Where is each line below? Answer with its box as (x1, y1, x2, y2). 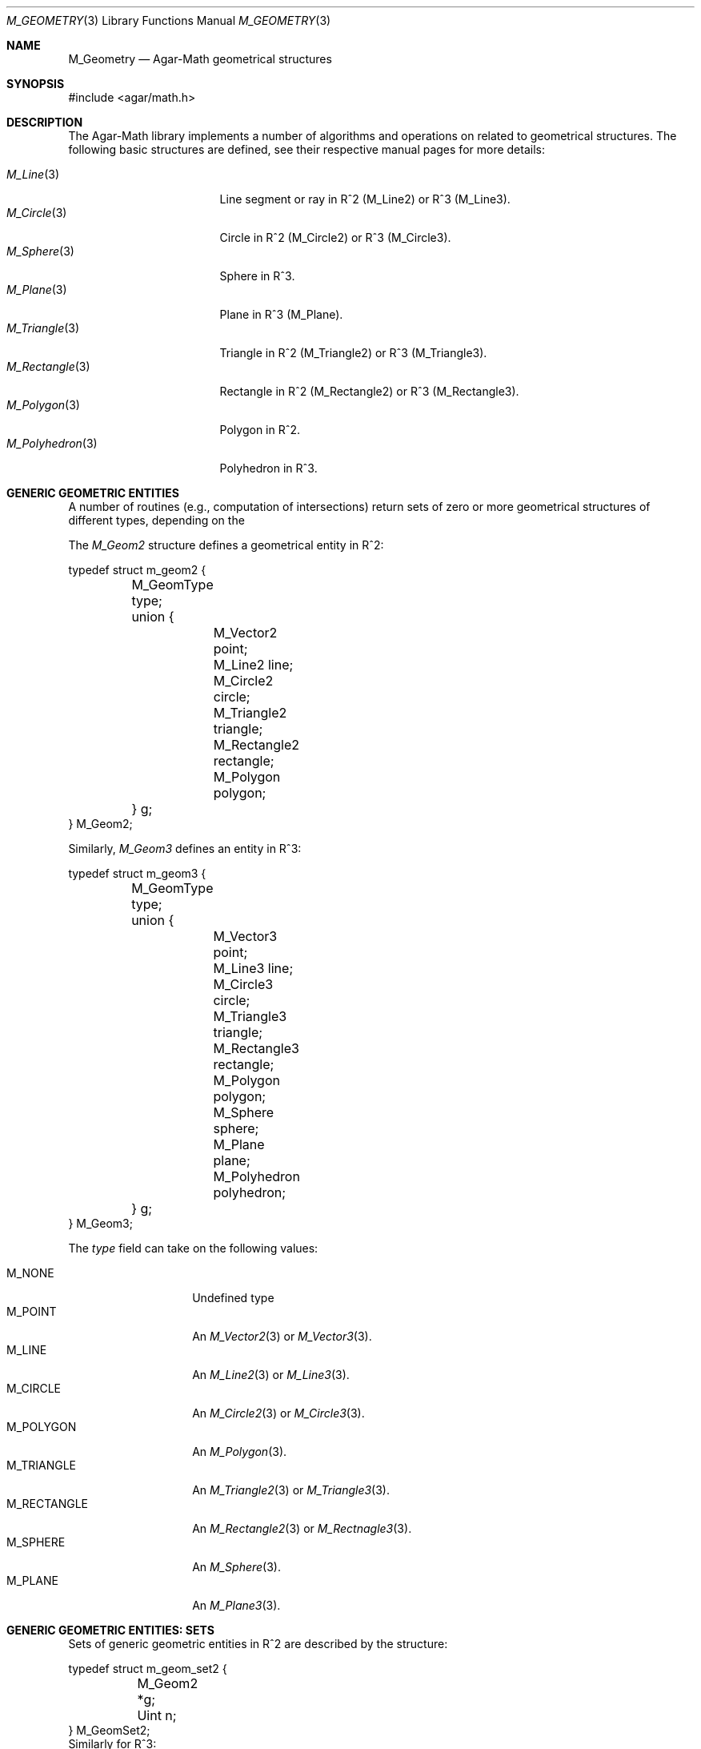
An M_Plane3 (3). (192, 1598, 281, 1612)
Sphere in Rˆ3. (219, 269, 295, 283)
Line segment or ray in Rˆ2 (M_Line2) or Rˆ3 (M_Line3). (219, 192, 511, 206)
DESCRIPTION (6, 115, 83, 129)
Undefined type (192, 1291, 274, 1305)
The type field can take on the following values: (68, 1241, 318, 1255)
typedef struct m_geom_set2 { (68, 1662, 227, 1675)
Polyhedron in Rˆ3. (219, 461, 318, 475)
